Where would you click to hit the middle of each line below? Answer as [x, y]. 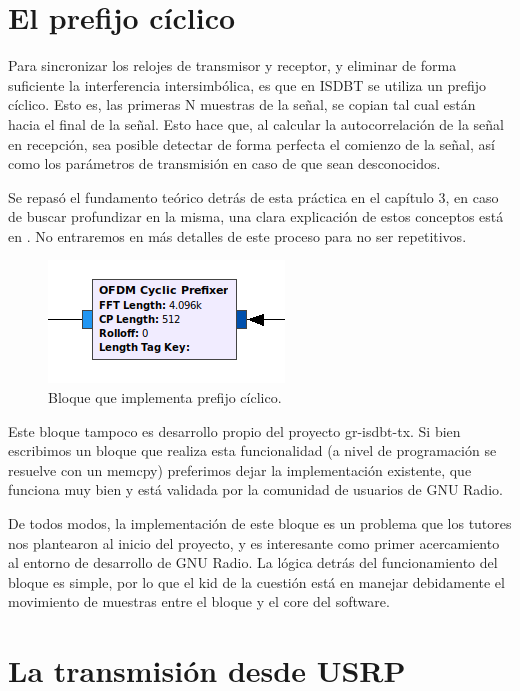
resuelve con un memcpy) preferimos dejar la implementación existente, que [240, 469]
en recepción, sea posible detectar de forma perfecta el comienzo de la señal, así [251, 143]
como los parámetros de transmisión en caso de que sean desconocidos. [224, 163]
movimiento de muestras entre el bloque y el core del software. [199, 601]
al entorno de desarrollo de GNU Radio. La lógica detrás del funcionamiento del [253, 562]
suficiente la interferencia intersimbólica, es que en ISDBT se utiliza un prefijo [247, 84]
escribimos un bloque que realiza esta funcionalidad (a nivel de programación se [252, 450]
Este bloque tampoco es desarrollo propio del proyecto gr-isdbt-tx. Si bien [234, 430]
